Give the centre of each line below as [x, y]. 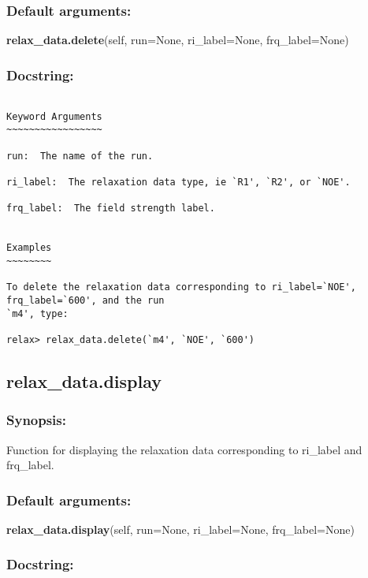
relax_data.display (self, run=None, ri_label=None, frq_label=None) [180, 529]
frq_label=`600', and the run [85, 300]
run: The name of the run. [80, 156]
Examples [29, 248]
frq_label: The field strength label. [111, 209]
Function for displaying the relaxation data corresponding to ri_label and [184, 449]
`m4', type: [37, 313]
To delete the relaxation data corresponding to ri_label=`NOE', [181, 287]
